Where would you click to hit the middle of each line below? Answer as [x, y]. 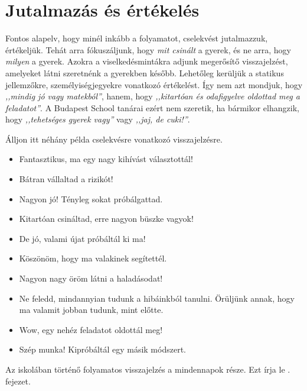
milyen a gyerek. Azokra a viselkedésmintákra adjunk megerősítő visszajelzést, [147, 61]
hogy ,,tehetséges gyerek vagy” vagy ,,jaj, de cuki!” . [98, 119]
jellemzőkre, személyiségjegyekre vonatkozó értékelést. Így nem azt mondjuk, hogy [154, 84]
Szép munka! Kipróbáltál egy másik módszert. [102, 349]
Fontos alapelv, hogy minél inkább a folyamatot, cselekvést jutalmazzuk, [137, 38]
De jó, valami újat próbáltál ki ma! [82, 238]
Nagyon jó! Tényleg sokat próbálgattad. [91, 198]
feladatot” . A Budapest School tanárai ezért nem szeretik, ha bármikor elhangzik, [152, 107]
